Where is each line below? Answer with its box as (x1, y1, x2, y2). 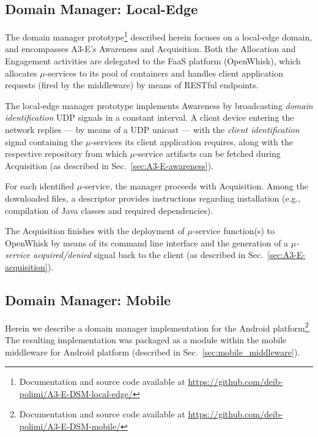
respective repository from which (5, 147, 127, 160)
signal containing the (5, 135, 83, 148)
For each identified (5, 180, 75, 192)
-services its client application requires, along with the (91, 135, 293, 148)
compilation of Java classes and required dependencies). (5, 203, 213, 216)
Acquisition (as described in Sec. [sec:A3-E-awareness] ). (5, 159, 213, 172)
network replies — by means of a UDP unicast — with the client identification (5, 123, 300, 136)
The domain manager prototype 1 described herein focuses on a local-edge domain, (5, 29, 312, 43)
